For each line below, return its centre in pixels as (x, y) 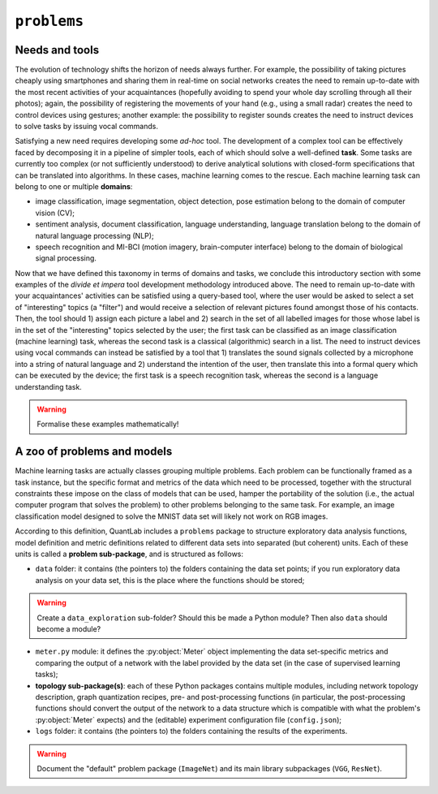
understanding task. (49, 386)
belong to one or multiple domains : (74, 186)
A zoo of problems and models (94, 452)
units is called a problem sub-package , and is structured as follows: (129, 554)
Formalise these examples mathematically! (108, 424)
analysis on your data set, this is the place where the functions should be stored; (170, 580)
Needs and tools (57, 50)
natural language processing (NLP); (94, 235)
